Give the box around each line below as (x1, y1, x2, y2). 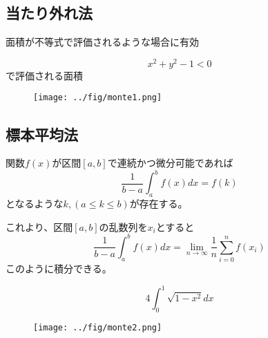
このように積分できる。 (6, 261, 112, 276)
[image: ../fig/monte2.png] (33, 323, 162, 333)
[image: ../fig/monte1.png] (33, 93, 162, 103)
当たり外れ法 (6, 2, 93, 24)
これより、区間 (6, 219, 73, 234)
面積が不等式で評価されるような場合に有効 (6, 35, 199, 49)
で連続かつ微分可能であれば (107, 156, 233, 170)
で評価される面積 (6, 68, 83, 82)
